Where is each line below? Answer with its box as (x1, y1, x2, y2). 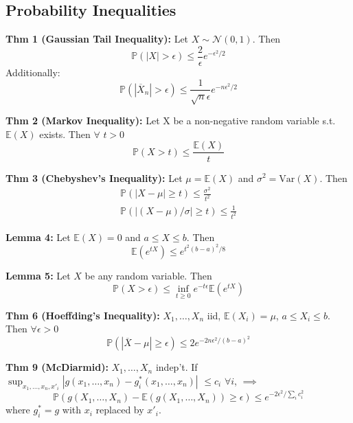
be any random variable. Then (84, 268, 212, 282)
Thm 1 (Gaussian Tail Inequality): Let (5, 32, 189, 46)
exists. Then (39, 126, 91, 141)
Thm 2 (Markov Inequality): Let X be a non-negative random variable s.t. (5, 113, 336, 128)
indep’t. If (155, 360, 198, 374)
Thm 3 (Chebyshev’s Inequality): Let (5, 170, 183, 185)
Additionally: (5, 65, 60, 79)
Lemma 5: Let (5, 268, 71, 282)
